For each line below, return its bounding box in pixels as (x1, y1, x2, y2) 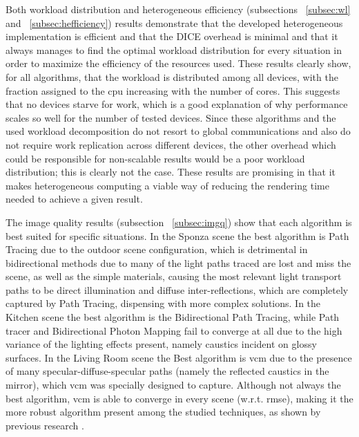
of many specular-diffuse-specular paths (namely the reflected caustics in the (6, 364, 329, 378)
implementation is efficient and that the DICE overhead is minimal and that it (6, 29, 338, 44)
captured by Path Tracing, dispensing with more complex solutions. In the (6, 296, 321, 310)
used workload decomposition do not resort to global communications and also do (6, 124, 351, 138)
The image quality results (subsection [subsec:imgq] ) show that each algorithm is (6, 214, 352, 229)
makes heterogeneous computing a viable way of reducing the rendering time (6, 178, 329, 192)
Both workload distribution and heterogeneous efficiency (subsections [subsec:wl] (6, 2, 351, 16)
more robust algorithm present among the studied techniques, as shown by (6, 405, 321, 419)
